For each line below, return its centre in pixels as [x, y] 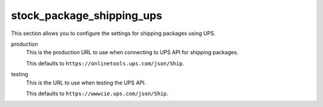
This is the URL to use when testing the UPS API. [86, 83]
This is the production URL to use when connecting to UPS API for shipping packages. [132, 52]
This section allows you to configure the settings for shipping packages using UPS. [113, 33]
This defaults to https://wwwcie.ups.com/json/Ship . [97, 93]
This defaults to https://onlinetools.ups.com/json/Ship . [105, 63]
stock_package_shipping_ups [87, 15]
